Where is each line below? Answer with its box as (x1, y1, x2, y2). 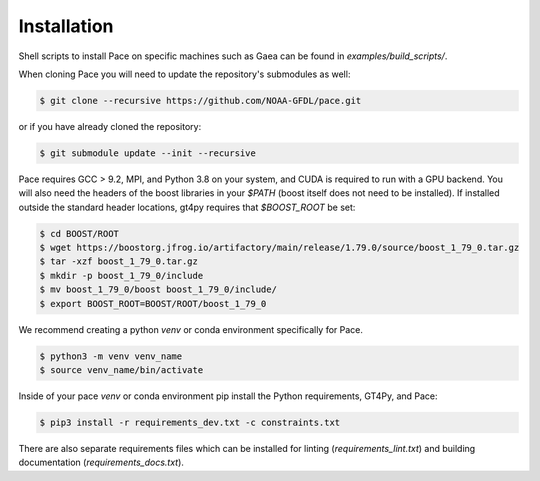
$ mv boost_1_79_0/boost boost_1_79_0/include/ (39, 284, 277, 295)
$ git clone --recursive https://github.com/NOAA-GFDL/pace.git (39, 95, 362, 106)
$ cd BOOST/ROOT (39, 228, 120, 239)
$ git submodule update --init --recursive (39, 147, 257, 159)
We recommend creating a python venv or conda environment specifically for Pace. (18, 323, 364, 335)
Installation (18, 15, 114, 37)
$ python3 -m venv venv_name (39, 350, 183, 362)
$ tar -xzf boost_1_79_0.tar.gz (39, 256, 199, 267)
